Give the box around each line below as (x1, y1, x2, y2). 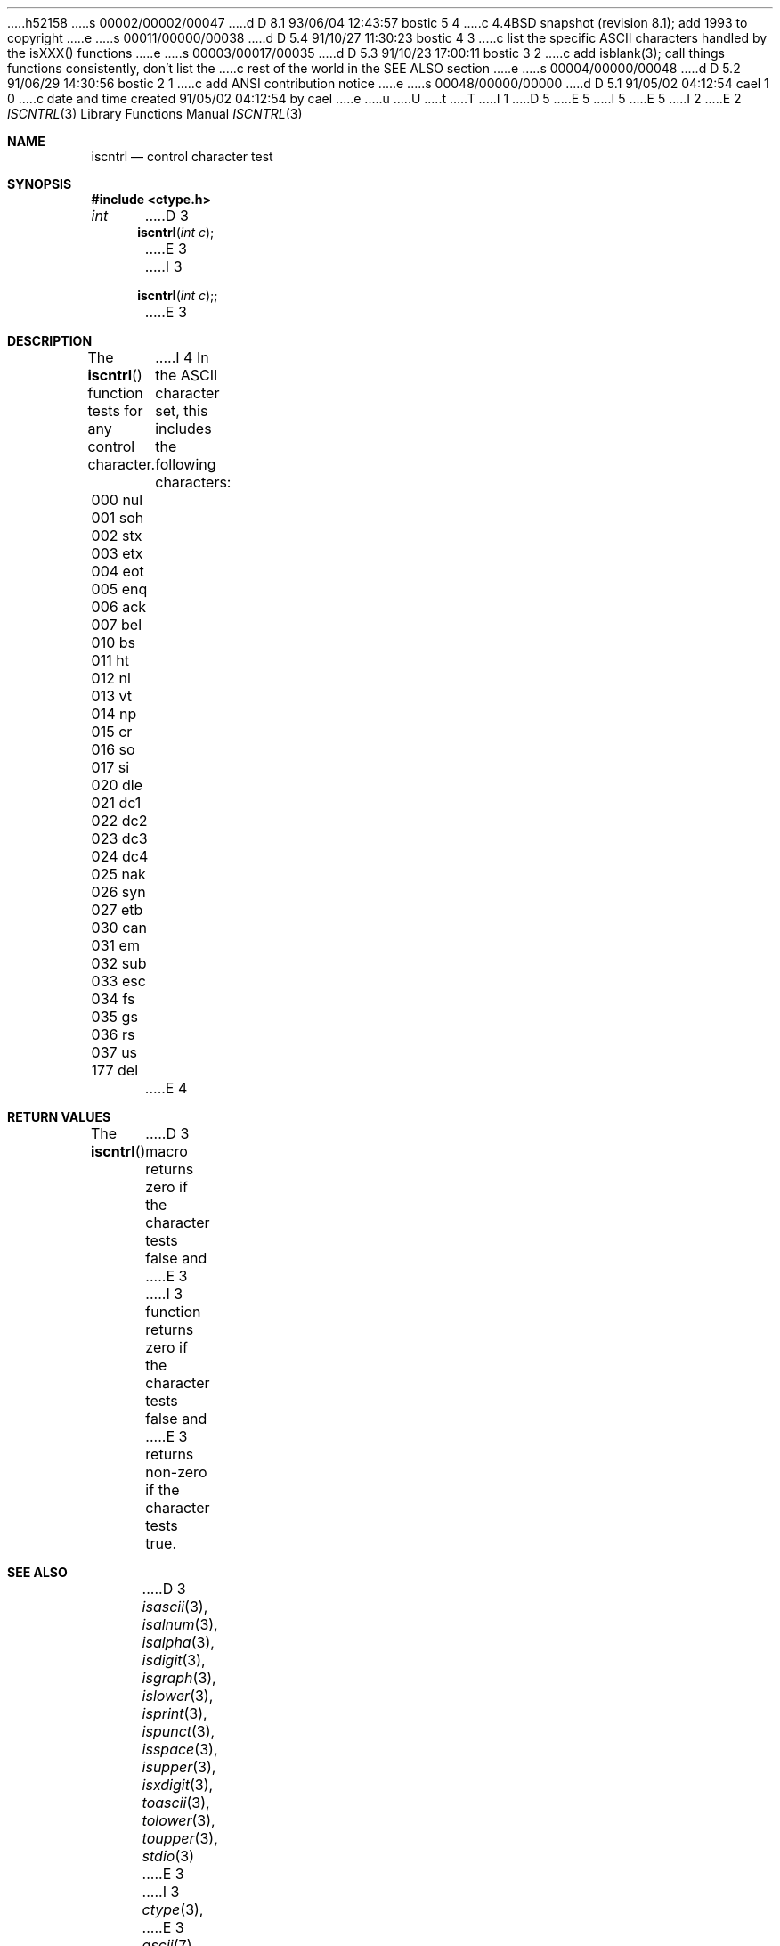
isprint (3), (142, 1705, 207, 1722)
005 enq (91, 580, 148, 598)
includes (155, 420, 212, 437)
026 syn (91, 883, 146, 901)
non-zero (145, 1463, 207, 1481)
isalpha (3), (142, 1633, 215, 1651)
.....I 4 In (155, 348, 209, 366)
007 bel (91, 616, 142, 634)
